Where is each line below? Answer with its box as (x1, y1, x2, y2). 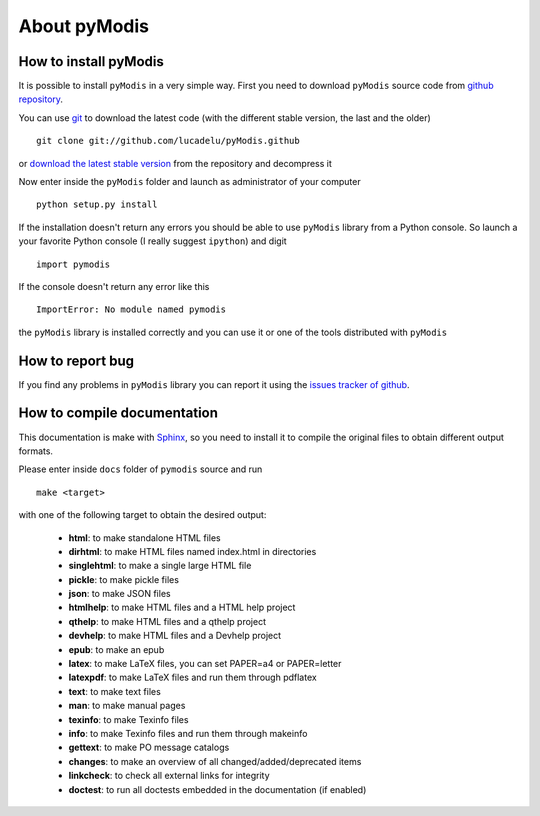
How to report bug (18, 352, 135, 369)
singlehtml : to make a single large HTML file (68, 560, 252, 572)
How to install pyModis (18, 53, 164, 70)
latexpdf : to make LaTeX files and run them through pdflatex (68, 671, 317, 684)
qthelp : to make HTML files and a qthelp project (68, 615, 267, 627)
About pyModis (18, 15, 150, 37)
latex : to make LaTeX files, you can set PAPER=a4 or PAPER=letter (68, 658, 342, 670)
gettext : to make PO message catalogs (68, 741, 230, 754)
